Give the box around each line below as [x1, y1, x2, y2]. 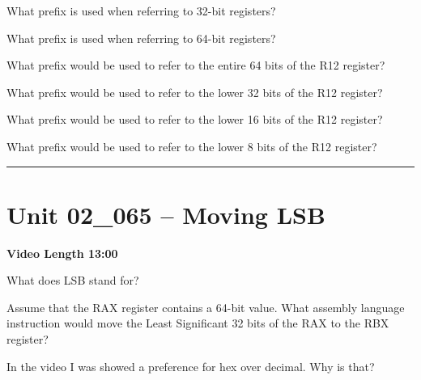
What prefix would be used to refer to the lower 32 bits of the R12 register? [6, 83, 383, 100]
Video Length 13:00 [6, 244, 118, 261]
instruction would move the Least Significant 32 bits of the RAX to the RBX [6, 315, 389, 331]
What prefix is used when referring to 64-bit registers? [6, 29, 276, 46]
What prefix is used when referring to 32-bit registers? [6, 2, 276, 19]
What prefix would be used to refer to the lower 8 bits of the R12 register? [6, 137, 377, 154]
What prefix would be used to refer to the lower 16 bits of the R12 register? [6, 111, 383, 128]
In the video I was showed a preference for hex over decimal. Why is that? [6, 357, 375, 374]
